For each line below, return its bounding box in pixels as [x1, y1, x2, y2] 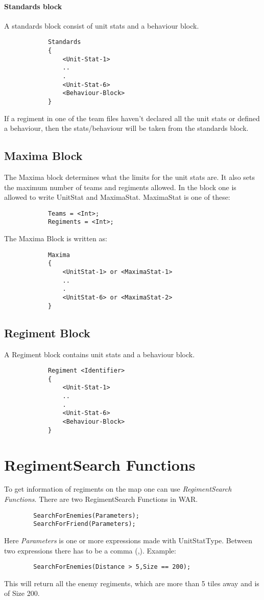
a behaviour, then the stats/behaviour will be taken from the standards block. [4, 123, 249, 133]
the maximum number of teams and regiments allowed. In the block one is [4, 181, 236, 192]
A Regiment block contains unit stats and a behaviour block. [4, 349, 195, 359]
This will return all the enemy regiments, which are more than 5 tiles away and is [4, 578, 259, 588]
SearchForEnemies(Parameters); [33, 512, 139, 519]
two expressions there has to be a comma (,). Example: [4, 545, 176, 556]
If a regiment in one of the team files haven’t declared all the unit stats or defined [4, 112, 260, 123]
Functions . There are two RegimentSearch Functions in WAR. [4, 494, 198, 504]
